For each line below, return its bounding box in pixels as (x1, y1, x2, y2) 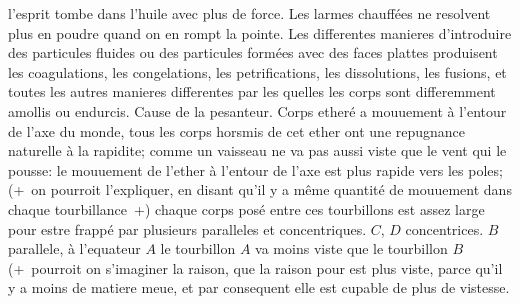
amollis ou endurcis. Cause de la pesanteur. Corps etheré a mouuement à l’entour (8, 100, 507, 121)
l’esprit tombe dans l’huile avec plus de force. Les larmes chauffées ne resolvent (8, 3, 491, 23)
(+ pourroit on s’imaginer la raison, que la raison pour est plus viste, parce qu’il (8, 257, 503, 278)
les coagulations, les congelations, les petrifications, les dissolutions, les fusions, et (8, 61, 507, 82)
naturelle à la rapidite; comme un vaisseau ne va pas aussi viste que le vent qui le (8, 140, 507, 161)
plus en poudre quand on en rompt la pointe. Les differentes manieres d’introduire (8, 22, 512, 43)
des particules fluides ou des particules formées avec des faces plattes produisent (8, 42, 498, 63)
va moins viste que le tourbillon (255, 238, 448, 259)
